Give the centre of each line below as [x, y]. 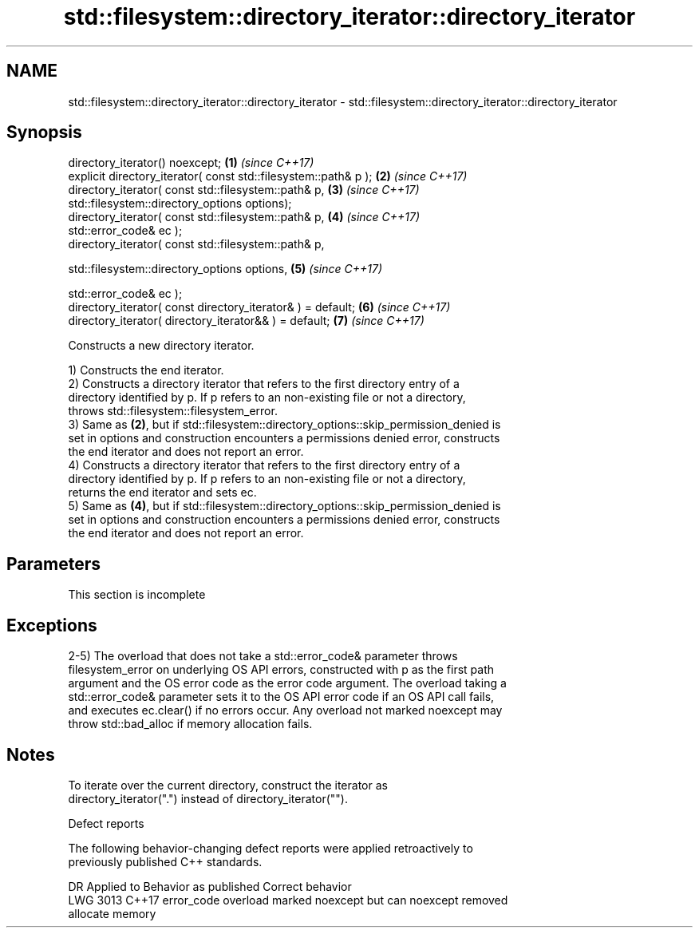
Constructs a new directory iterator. [161, 346]
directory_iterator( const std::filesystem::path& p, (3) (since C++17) [244, 190]
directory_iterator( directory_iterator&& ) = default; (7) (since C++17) [246, 321]
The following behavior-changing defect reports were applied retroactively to [271, 848]
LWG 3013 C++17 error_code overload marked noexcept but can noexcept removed [288, 900]
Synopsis [44, 133]
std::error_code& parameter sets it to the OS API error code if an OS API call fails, [281, 697]
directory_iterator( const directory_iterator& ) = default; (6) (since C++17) [259, 307]
